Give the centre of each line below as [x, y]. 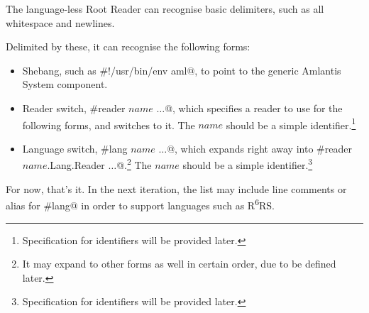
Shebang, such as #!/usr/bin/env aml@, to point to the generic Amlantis [182, 70]
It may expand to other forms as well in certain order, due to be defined [179, 264]
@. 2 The [134, 164]
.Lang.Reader [76, 165]
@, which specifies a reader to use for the [254, 108]
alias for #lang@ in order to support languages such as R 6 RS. [140, 204]
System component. [65, 84]
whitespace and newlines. [60, 22]
